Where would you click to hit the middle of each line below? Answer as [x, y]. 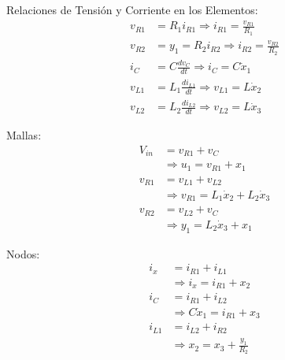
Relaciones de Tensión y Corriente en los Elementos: [132, 9]
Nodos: [23, 253]
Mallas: [24, 135]
